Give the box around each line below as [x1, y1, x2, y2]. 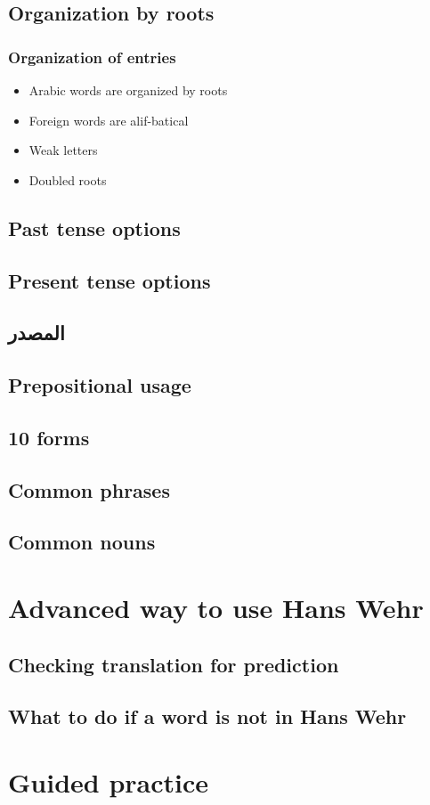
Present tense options [8, 266, 211, 294]
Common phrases [8, 476, 170, 503]
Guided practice [8, 763, 209, 800]
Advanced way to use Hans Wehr [8, 590, 424, 626]
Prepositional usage [8, 371, 191, 399]
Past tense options [8, 214, 181, 241]
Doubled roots [28, 170, 107, 189]
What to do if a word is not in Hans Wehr [8, 703, 407, 730]
